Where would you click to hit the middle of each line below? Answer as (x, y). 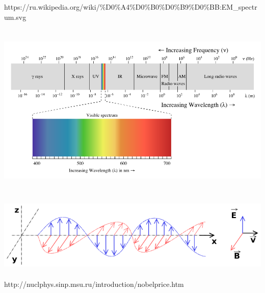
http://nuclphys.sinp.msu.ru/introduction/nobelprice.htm (94, 284)
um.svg (15, 17)
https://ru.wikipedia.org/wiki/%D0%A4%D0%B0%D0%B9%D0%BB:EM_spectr (131, 7)
